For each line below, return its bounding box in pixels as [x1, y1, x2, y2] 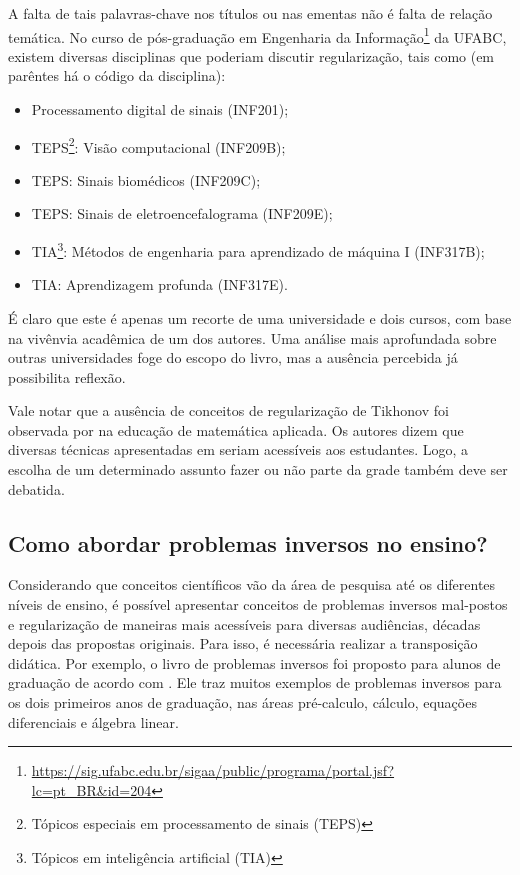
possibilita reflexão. [8, 366, 126, 387]
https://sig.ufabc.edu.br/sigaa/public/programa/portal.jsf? [31, 760, 395, 781]
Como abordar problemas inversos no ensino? [8, 527, 488, 558]
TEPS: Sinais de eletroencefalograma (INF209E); [31, 203, 333, 224]
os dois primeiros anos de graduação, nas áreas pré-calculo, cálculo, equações [8, 692, 477, 713]
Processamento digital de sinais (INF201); [31, 99, 289, 120]
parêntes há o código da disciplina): [8, 65, 226, 86]
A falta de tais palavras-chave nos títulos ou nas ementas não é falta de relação [8, 3, 493, 23]
